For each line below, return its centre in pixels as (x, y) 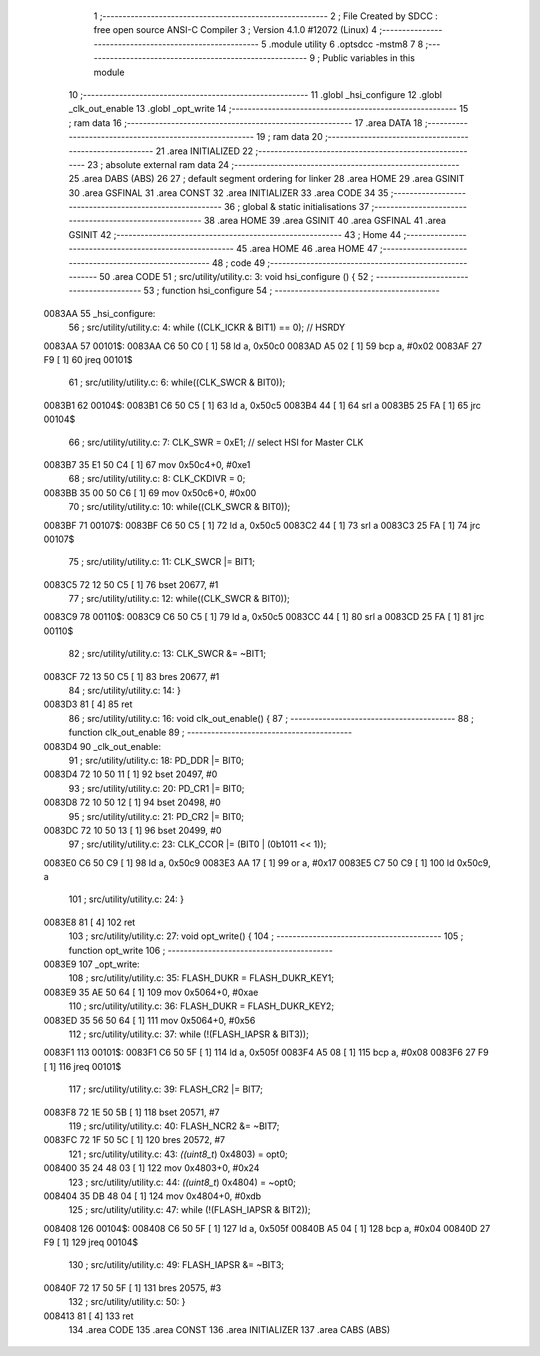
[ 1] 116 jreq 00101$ (82, 1066)
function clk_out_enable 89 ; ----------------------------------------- (210, 732)
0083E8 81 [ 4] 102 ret (89, 922)
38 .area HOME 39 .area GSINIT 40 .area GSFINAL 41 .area (325, 221)
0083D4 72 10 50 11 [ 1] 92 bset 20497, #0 (130, 774)
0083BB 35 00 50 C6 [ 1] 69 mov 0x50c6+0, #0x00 (150, 492)
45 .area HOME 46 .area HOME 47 (307, 249)
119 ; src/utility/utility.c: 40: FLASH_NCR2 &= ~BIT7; (174, 1126)
